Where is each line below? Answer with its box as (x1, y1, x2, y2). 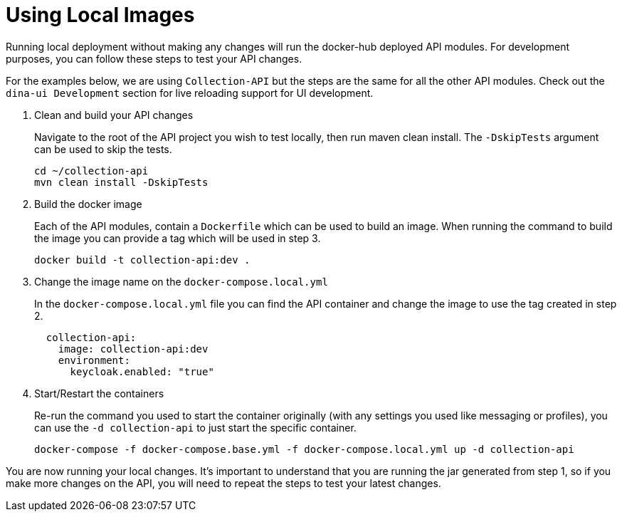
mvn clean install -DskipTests (34, 176, 209, 188)
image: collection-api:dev (58, 343, 209, 355)
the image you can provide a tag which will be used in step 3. (34, 231, 321, 244)
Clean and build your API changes (34, 108, 194, 121)
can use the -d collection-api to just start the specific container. (34, 421, 357, 434)
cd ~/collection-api (34, 164, 149, 177)
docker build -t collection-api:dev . (34, 254, 251, 266)
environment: (58, 354, 130, 366)
